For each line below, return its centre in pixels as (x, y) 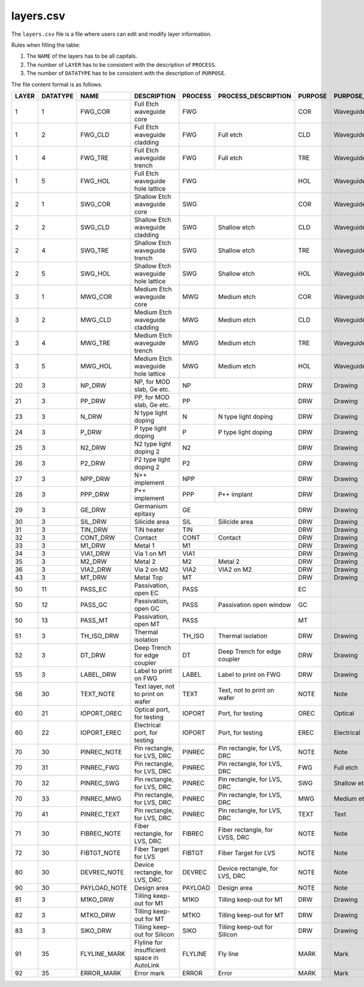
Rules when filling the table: (46, 45)
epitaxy (145, 514)
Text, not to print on (246, 690)
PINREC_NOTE (101, 751)
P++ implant (235, 494)
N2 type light (153, 444)
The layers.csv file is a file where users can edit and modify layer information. (111, 34)
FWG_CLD (95, 135)
